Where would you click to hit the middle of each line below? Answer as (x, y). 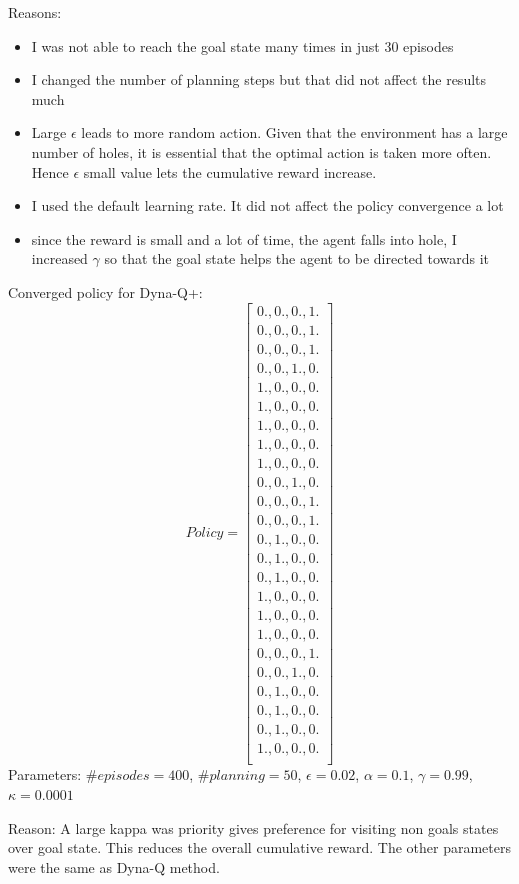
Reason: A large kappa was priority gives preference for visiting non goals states (253, 827)
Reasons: (35, 12)
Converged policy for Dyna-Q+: (105, 291)
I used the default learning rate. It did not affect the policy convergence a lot (267, 205)
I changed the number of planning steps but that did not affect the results (259, 79)
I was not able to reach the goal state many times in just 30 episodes (242, 45)
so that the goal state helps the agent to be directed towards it (297, 258)
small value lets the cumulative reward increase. (230, 171)
